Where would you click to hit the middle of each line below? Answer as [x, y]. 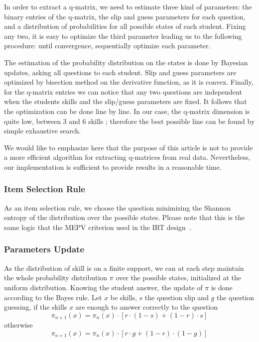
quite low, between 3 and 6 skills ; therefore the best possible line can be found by [129, 121]
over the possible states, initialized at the [178, 278]
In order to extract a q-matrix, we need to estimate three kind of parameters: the [128, 6]
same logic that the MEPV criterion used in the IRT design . [98, 227]
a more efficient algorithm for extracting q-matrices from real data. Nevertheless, [127, 157]
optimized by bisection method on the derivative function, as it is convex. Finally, [129, 82]
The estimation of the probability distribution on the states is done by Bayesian [126, 62]
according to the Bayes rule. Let [53, 297]
